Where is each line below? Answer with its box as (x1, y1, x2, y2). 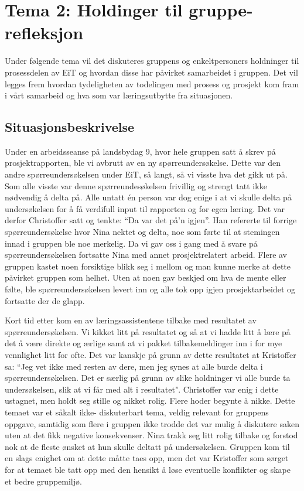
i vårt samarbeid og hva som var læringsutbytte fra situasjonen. (5, 89, 233, 101)
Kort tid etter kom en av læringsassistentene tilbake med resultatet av (5, 314, 257, 326)
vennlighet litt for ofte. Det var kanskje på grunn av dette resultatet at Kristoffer (5, 348, 296, 360)
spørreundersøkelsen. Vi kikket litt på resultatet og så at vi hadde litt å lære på (5, 325, 291, 337)
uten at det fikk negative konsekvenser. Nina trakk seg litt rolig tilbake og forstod (5, 429, 298, 441)
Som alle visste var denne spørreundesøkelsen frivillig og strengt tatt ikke (5, 179, 267, 192)
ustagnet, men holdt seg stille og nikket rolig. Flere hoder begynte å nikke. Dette (5, 394, 295, 407)
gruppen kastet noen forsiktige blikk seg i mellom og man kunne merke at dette (5, 260, 291, 272)
